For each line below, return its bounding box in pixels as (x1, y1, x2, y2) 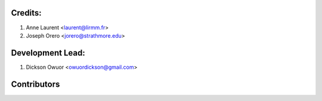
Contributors (11, 79, 60, 89)
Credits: (11, 8, 42, 18)
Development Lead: (11, 48, 86, 58)
